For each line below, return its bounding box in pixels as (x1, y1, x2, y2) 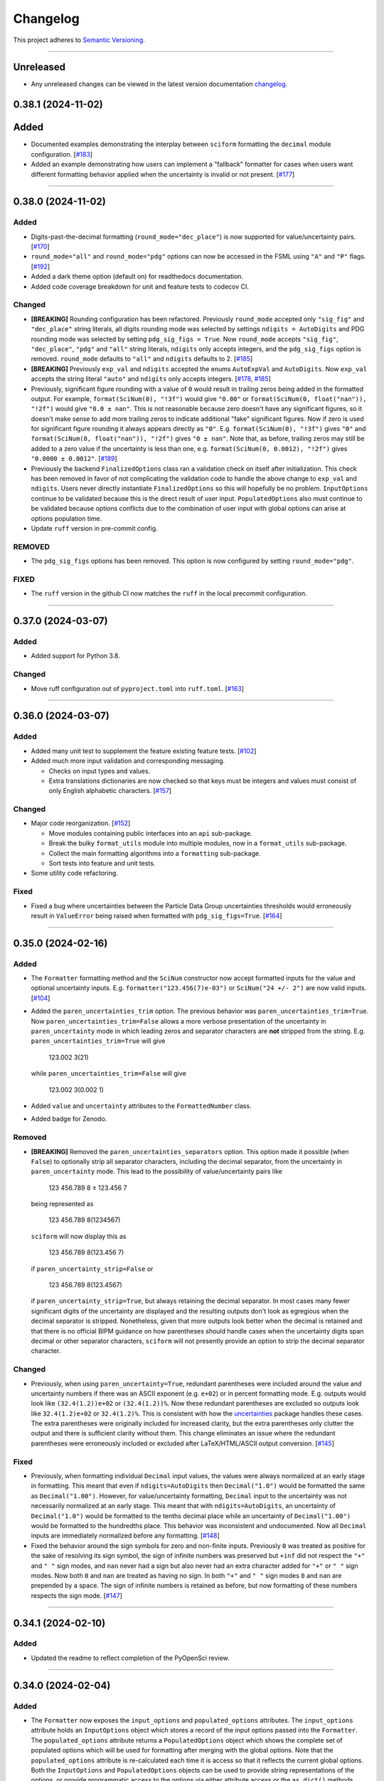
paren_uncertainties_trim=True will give (31, 1037, 166, 1045)
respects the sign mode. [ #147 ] (31, 1591, 122, 1599)
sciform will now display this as (31, 1232, 127, 1240)
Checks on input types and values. (48, 767, 151, 775)
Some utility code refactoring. (31, 869, 119, 878)
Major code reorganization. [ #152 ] (31, 819, 131, 828)
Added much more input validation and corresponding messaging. (31, 757, 225, 765)
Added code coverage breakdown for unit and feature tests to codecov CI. (31, 282, 249, 291)
